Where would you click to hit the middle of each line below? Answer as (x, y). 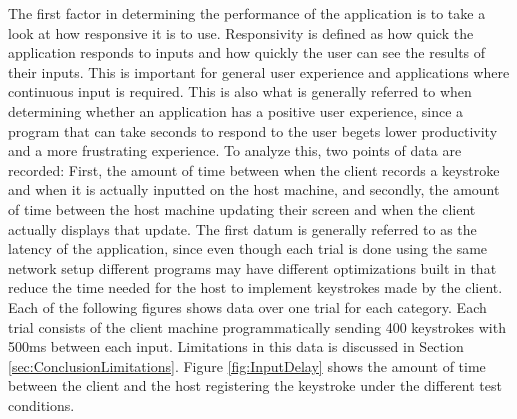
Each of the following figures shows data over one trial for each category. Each (247, 306)
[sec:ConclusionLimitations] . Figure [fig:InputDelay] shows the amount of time (247, 365)
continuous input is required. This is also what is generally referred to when (240, 91)
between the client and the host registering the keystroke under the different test (255, 385)
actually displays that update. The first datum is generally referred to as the (242, 228)
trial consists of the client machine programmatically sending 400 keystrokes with (257, 326)
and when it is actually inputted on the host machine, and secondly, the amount (254, 189)
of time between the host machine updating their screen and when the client (242, 208)
